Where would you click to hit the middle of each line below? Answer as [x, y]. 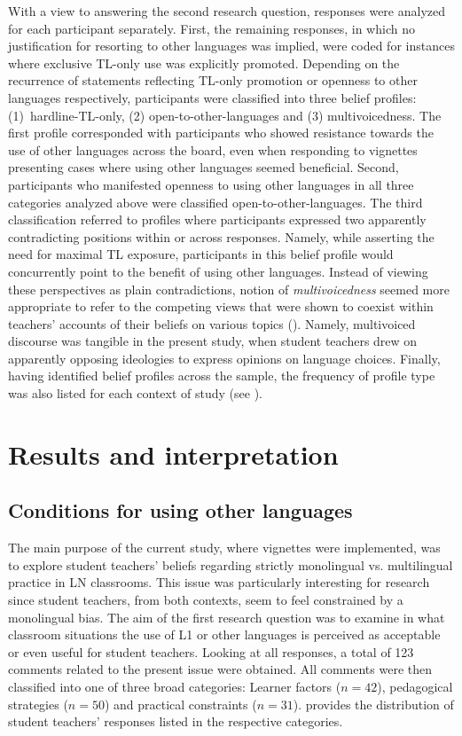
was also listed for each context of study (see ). [135, 393]
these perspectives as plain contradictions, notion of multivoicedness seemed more [229, 289]
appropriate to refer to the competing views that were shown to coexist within [221, 306]
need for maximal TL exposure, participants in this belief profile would [201, 254]
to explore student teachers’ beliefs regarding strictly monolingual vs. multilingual [231, 564]
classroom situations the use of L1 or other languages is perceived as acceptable [224, 634]
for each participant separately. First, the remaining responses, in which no [211, 28]
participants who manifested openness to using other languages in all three [211, 184]
